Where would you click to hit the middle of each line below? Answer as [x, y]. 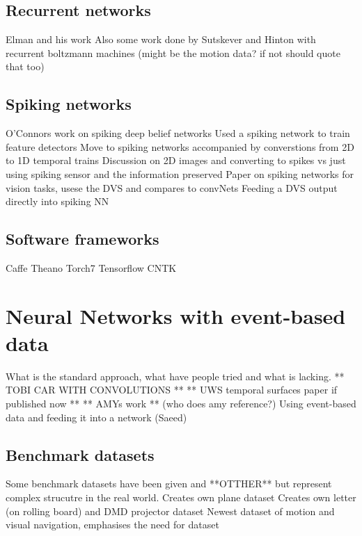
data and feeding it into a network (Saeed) [96, 417]
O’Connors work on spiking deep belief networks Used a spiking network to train [178, 133]
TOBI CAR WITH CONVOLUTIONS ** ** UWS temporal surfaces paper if [172, 390]
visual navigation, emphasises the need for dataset [112, 525]
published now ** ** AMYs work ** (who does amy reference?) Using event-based [181, 404]
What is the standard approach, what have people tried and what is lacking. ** [175, 376]
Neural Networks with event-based [176, 315]
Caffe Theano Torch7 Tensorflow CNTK [91, 267]
